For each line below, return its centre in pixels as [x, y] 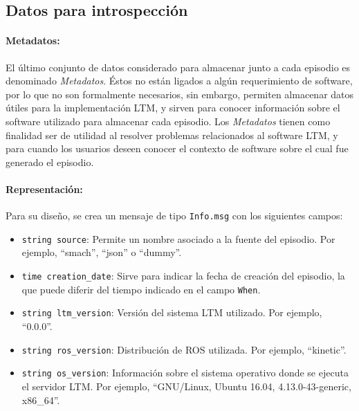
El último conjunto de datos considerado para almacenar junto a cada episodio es [178, 67]
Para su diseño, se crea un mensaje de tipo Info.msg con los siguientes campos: [174, 216]
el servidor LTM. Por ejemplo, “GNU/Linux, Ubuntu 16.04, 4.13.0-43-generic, [186, 386]
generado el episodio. [50, 162]
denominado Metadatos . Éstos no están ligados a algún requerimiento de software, [179, 81]
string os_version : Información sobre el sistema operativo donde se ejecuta [185, 373]
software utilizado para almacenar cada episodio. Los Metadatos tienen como [168, 121]
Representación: [44, 189]
